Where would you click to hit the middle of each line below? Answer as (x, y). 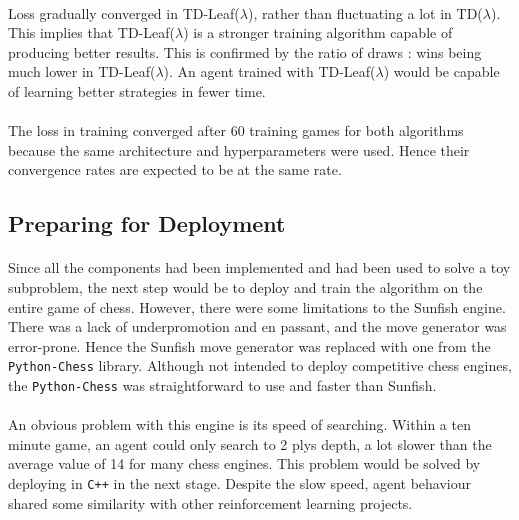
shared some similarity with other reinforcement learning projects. (210, 502)
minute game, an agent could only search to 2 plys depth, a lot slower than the (250, 443)
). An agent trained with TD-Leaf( (269, 71)
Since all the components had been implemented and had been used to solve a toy (259, 267)
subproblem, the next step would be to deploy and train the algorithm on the (245, 286)
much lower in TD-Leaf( (82, 71)
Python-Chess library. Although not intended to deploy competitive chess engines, (260, 365)
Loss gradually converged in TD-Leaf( (124, 12)
